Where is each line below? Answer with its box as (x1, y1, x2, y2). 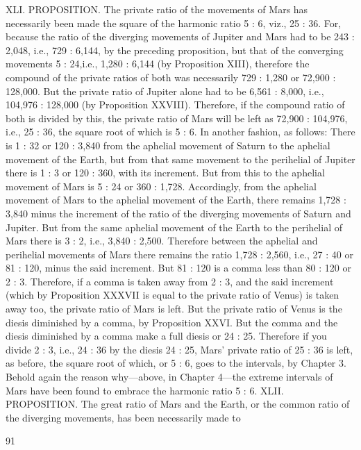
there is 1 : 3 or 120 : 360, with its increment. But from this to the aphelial (6, 165, 325, 180)
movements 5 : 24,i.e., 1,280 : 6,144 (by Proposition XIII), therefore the (6, 56, 310, 71)
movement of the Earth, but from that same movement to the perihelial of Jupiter (6, 151, 355, 166)
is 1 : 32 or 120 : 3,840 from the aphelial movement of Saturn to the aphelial (6, 137, 330, 152)
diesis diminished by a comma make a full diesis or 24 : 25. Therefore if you (6, 328, 327, 343)
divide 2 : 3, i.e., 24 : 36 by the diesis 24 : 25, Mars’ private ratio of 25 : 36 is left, (6, 342, 353, 356)
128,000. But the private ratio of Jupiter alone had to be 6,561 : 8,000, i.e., (6, 83, 324, 98)
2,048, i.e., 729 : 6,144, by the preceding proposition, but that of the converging (6, 42, 344, 57)
